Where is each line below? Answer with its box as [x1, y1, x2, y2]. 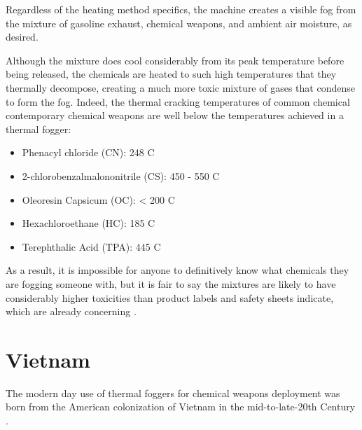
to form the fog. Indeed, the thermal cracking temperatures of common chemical [6, 94, 350, 109]
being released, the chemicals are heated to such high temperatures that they [6, 67, 337, 81]
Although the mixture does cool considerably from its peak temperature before [6, 53, 344, 67]
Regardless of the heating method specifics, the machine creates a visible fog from [6, 2, 356, 16]
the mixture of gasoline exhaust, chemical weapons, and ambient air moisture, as [6, 15, 352, 30]
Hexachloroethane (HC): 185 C [22, 216, 155, 230]
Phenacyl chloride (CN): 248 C [22, 145, 155, 160]
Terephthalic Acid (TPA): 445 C [22, 239, 161, 254]
